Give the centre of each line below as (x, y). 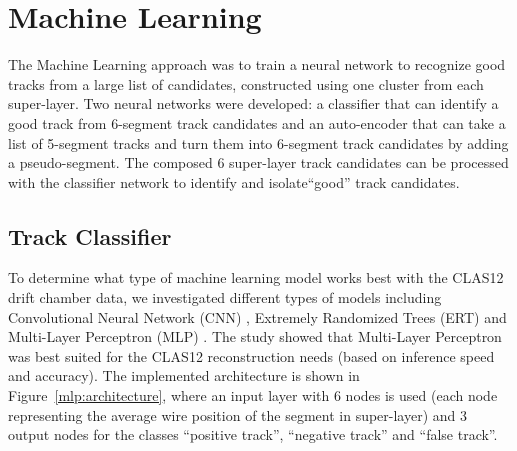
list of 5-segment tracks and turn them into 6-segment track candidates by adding (258, 142)
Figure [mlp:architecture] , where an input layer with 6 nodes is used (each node (253, 395)
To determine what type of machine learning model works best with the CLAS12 (256, 277)
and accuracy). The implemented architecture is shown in (184, 375)
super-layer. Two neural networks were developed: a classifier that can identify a (253, 103)
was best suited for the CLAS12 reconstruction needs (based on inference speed (251, 355)
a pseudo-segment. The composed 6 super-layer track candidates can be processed (258, 162)
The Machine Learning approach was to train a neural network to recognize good (257, 64)
